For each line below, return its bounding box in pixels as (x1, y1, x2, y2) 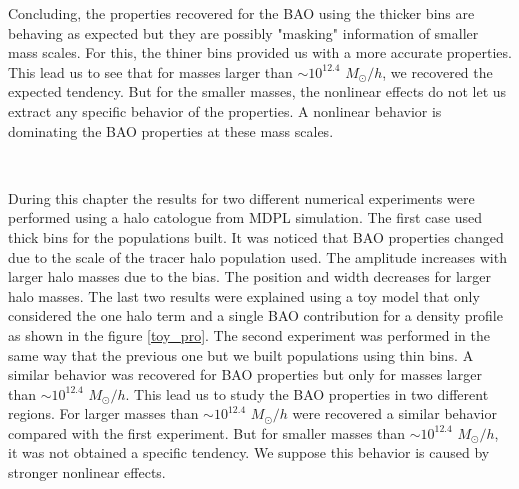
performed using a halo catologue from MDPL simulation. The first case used (8, 207, 483, 228)
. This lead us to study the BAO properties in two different (125, 383, 489, 404)
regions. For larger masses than (8, 403, 199, 424)
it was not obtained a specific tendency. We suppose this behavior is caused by (8, 442, 490, 463)
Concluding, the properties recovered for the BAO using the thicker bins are (8, 3, 475, 23)
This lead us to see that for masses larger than (8, 61, 293, 82)
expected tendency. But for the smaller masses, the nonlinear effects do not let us (8, 81, 507, 102)
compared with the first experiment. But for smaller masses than (8, 422, 406, 443)
